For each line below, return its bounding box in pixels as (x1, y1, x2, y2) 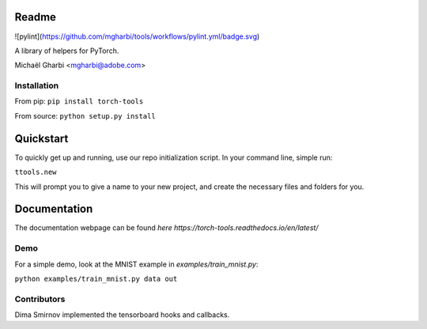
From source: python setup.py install (14, 111, 156, 120)
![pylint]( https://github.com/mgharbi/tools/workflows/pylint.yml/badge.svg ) (14, 32, 260, 41)
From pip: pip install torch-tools (14, 96, 144, 106)
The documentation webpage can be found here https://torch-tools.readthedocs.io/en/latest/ (14, 223, 319, 233)
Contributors (14, 293, 66, 304)
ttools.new (14, 168, 57, 177)
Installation (14, 80, 59, 91)
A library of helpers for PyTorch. (14, 46, 119, 55)
